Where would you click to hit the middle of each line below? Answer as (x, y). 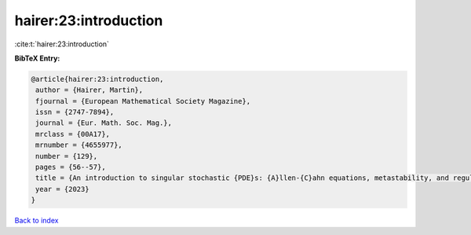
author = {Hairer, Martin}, (89, 90)
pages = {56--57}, (71, 167)
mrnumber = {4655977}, (79, 145)
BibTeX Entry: (37, 58)
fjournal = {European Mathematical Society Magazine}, (143, 101)
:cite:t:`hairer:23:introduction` (62, 44)
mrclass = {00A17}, (73, 134)
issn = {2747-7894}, (75, 112)
